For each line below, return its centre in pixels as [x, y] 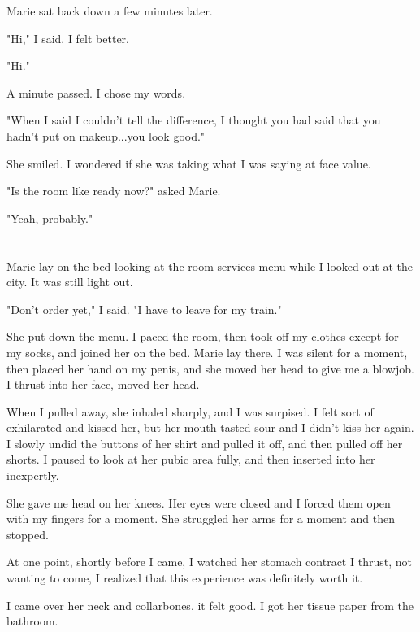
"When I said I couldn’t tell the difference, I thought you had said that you [194, 120]
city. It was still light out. [70, 282]
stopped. [28, 534]
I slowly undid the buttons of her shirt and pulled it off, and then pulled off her [205, 443]
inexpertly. [33, 475]
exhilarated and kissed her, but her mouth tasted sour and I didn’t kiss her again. [210, 427]
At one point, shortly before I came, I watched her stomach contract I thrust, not [209, 562]
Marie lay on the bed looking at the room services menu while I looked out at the [210, 266]
